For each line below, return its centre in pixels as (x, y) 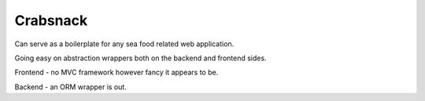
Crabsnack (51, 20)
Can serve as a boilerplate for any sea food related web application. (124, 44)
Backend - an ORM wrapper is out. (71, 87)
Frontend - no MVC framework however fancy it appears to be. (116, 72)
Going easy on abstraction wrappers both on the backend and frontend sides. (140, 58)
